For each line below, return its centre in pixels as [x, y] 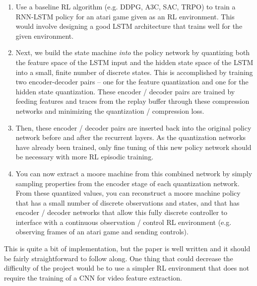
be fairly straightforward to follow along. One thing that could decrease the [119, 258]
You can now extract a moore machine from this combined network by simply [134, 173]
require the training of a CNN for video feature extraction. [93, 277]
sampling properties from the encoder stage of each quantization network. [128, 183]
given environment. [45, 36]
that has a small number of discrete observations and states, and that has [128, 202]
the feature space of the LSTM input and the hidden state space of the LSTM [134, 62]
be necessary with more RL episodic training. [85, 157]
